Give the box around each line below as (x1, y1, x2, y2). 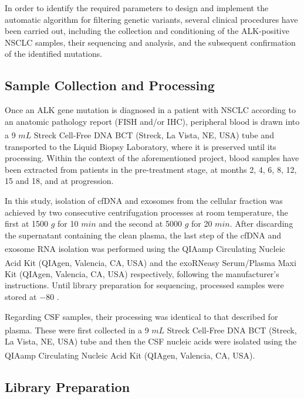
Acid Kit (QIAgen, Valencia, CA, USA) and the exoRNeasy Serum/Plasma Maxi (5, 256, 296, 268)
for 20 (191, 217, 212, 230)
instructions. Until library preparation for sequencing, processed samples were (5, 279, 284, 291)
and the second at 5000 (99, 217, 182, 230)
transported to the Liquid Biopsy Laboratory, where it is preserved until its (5, 140, 276, 152)
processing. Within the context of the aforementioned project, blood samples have (5, 152, 299, 164)
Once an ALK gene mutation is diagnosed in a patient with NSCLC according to (5, 104, 296, 116)
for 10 (58, 217, 79, 230)
